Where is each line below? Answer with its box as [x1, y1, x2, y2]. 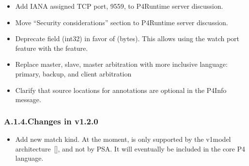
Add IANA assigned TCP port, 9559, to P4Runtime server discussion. [15, 1, 223, 11]
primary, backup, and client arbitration [15, 68, 132, 78]
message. [15, 94, 41, 105]
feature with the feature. [15, 43, 88, 53]
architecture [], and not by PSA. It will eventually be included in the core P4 [15, 143, 246, 153]
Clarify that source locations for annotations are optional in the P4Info [15, 85, 227, 95]
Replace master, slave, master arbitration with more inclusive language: [15, 59, 228, 69]
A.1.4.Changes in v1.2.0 [4, 115, 98, 127]
